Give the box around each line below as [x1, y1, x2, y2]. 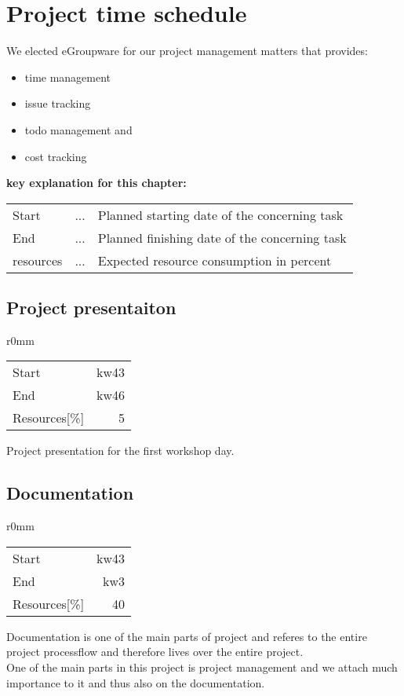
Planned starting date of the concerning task [97, 205, 344, 224]
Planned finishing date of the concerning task [97, 228, 347, 247]
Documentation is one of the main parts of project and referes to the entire [6, 628, 367, 644]
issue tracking [24, 95, 91, 112]
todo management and [24, 121, 133, 137]
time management [24, 68, 111, 85]
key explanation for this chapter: [6, 174, 187, 191]
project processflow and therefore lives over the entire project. [6, 643, 304, 660]
